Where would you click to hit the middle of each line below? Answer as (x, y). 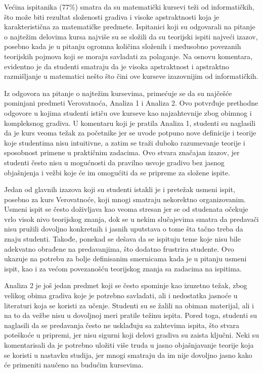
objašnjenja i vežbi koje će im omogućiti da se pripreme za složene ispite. (117, 172)
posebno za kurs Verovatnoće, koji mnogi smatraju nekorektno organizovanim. (125, 199)
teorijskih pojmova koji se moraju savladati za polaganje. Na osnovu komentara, (128, 56)
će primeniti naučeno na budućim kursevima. (74, 365)
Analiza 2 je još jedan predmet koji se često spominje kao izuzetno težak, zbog (126, 285)
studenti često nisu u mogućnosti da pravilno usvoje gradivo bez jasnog (114, 162)
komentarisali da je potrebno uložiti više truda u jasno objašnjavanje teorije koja (129, 345)
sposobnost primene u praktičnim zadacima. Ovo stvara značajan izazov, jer (122, 152)
